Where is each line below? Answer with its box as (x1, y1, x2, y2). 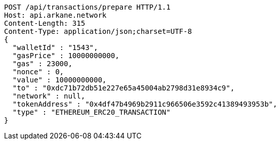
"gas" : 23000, (12, 60, 72, 68)
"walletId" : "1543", (12, 43, 98, 52)
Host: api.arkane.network (4, 11, 107, 19)
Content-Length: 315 (4, 19, 86, 27)
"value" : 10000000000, (12, 76, 107, 84)
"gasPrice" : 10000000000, (12, 52, 119, 60)
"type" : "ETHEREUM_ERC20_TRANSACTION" (12, 108, 171, 116)
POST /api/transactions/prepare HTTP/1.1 (4, 3, 171, 11)
